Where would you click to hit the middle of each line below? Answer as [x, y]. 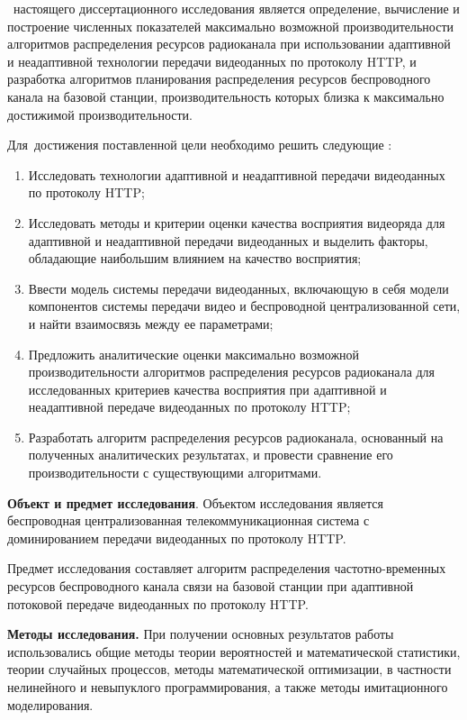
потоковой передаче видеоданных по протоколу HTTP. [158, 603]
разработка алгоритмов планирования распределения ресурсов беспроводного [219, 79]
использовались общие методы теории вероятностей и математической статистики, [234, 651]
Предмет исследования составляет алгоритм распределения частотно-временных [227, 568]
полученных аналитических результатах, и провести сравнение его [211, 455]
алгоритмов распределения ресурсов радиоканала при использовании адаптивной [229, 44]
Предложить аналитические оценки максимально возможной [194, 354]
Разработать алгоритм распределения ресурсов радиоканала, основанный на [236, 437]
